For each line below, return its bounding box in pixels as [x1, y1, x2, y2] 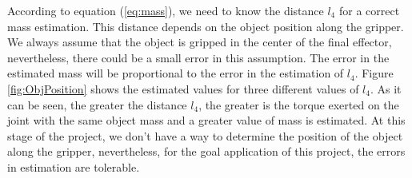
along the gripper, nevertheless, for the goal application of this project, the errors [7, 143, 406, 160]
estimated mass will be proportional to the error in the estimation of [7, 65, 344, 81]
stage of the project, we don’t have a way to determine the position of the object [7, 127, 403, 144]
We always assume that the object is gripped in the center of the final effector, [7, 34, 392, 50]
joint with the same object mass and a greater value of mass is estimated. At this [7, 112, 406, 129]
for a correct [338, 2, 400, 18]
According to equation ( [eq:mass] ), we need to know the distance [7, 2, 324, 18]
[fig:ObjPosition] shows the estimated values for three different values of [7, 80, 359, 97]
